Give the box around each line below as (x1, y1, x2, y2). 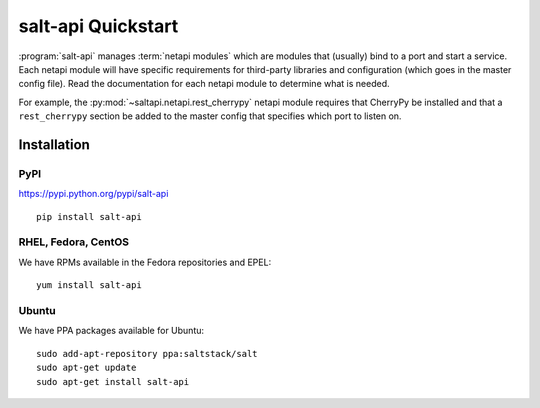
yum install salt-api (36, 280, 142, 291)
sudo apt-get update (36, 362, 137, 374)
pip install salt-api (36, 211, 142, 222)
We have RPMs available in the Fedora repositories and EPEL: (18, 256, 272, 268)
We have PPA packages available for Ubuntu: (18, 325, 205, 337)
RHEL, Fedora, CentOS (18, 235, 130, 249)
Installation (18, 136, 90, 153)
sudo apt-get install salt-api (36, 376, 190, 387)
